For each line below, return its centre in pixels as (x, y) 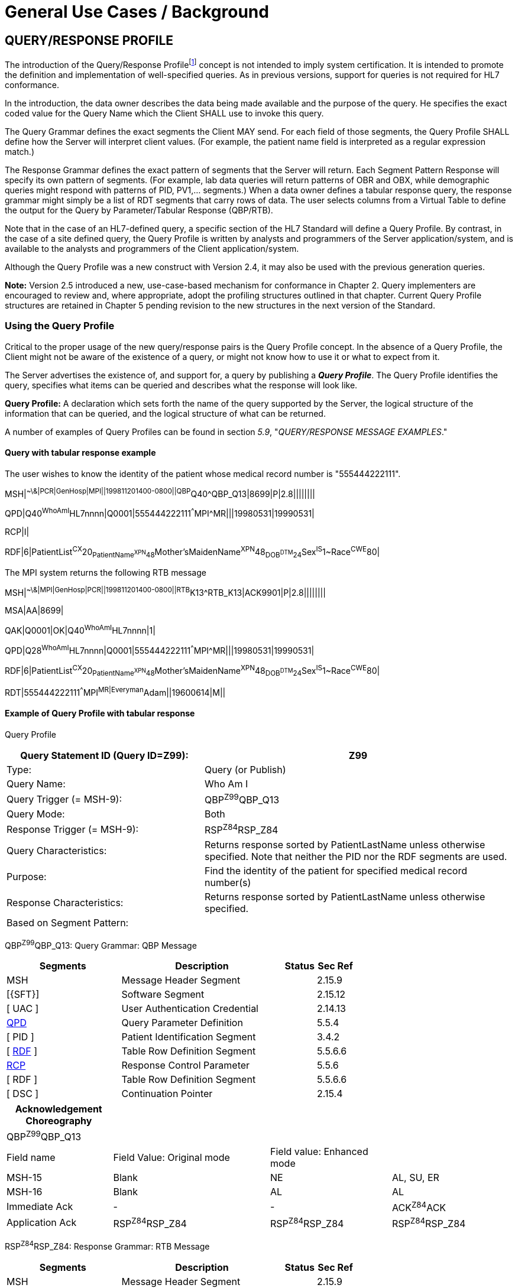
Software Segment (163, 995)
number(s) (228, 882)
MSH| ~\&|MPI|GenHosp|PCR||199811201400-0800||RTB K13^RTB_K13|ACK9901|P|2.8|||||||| (165, 591)
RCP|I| (17, 532)
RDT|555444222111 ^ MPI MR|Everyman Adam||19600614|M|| (115, 691)
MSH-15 (24, 1177)
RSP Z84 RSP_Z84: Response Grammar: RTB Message (107, 1245)
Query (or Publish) (245, 769)
